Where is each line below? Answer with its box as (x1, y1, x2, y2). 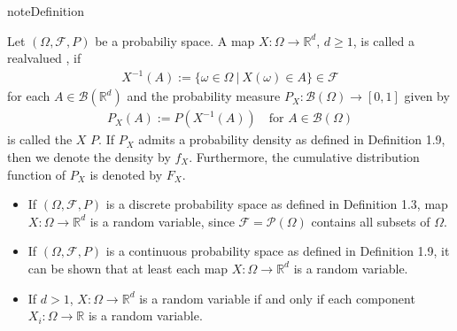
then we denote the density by (7, 147, 171, 165)
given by (404, 87, 450, 105)
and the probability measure (127, 87, 281, 105)
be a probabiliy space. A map (95, 31, 255, 50)
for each (7, 87, 50, 105)
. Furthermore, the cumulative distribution (189, 147, 420, 165)
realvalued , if (7, 49, 81, 67)
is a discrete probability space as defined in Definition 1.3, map (105, 195, 448, 213)
